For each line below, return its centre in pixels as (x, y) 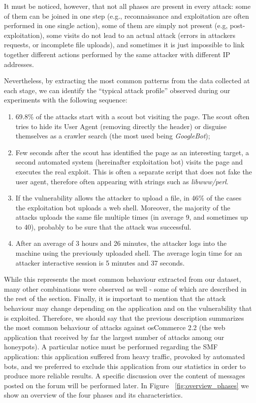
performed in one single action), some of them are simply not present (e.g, (116, 25)
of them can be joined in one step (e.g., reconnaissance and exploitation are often (127, 16)
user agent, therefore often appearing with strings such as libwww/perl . (122, 181)
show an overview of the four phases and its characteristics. (94, 395)
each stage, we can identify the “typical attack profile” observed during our (117, 90)
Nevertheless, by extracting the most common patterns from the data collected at (127, 81)
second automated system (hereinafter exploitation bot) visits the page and (129, 162)
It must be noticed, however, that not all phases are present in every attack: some (127, 6)
